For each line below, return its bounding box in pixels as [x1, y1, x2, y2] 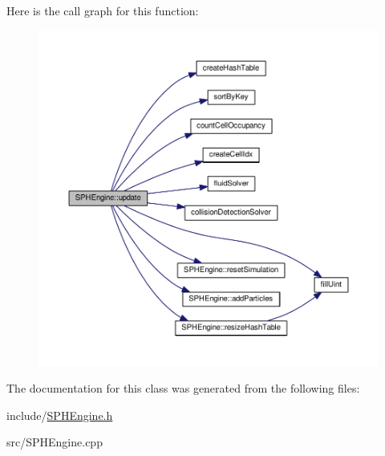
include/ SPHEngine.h [6, 406, 113, 423]
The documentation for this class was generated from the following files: [6, 380, 360, 397]
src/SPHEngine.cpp [6, 434, 103, 450]
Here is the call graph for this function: [6, 2, 199, 18]
